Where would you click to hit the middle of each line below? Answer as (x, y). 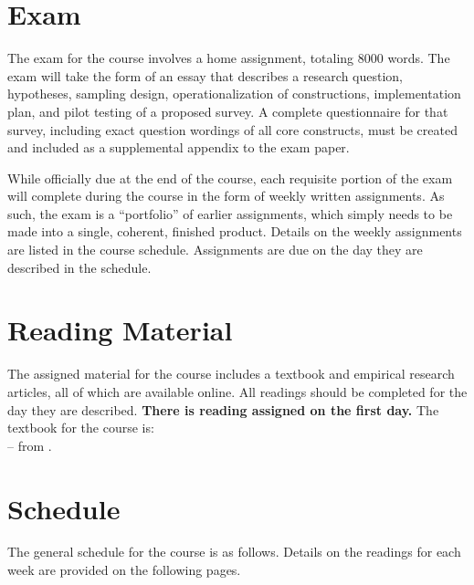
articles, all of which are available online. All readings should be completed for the (237, 391)
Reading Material (120, 330)
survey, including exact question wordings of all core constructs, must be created (232, 129)
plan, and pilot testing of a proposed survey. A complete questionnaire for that (228, 111)
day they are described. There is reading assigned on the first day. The (223, 409)
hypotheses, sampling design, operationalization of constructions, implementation (234, 94)
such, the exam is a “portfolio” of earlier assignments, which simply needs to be (230, 213)
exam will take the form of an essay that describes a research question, (205, 75)
